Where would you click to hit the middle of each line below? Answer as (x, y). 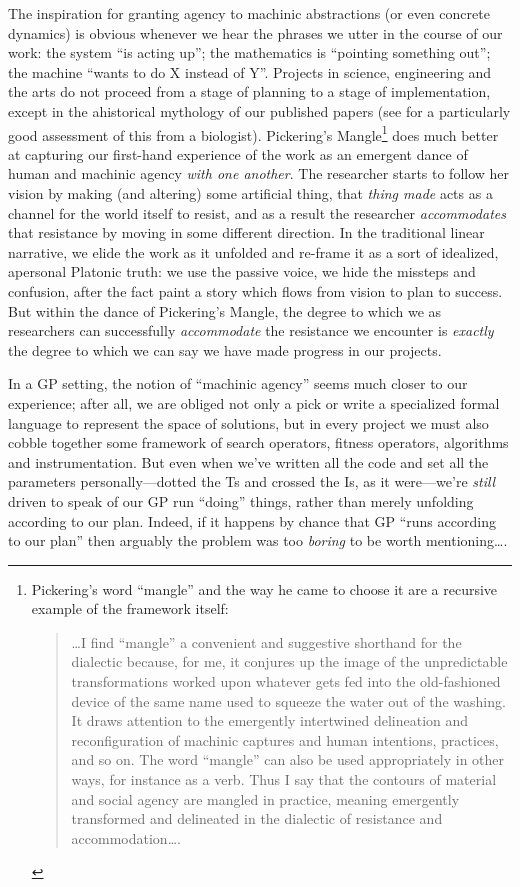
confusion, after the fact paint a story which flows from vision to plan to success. (255, 290)
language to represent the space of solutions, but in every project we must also (248, 422)
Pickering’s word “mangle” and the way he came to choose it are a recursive (264, 588)
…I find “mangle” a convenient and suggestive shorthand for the (266, 641)
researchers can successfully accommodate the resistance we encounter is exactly (251, 330)
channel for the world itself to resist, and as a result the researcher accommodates (257, 212)
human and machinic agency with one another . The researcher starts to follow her (259, 173)
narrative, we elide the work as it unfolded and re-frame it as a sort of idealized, (253, 251)
